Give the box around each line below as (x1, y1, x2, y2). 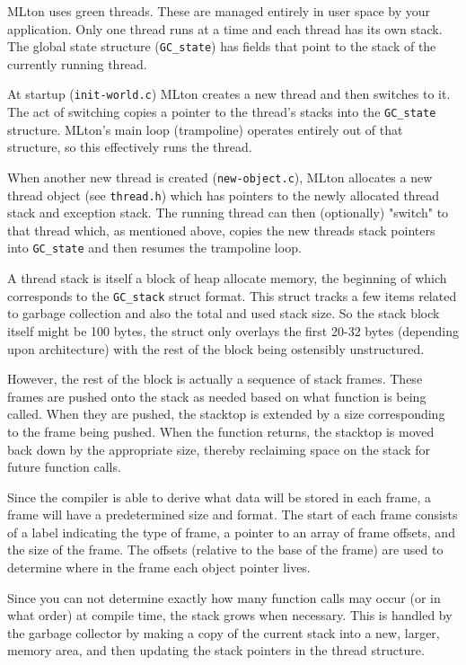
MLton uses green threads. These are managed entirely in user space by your (7, 2, 431, 20)
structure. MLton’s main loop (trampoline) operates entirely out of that (7, 120, 403, 138)
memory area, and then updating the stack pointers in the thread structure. (7, 641, 425, 660)
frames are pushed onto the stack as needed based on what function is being (7, 386, 426, 405)
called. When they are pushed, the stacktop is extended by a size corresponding (7, 404, 445, 423)
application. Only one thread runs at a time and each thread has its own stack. (7, 19, 443, 38)
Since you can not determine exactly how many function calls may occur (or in (7, 588, 441, 607)
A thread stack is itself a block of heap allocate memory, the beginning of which (7, 269, 447, 288)
